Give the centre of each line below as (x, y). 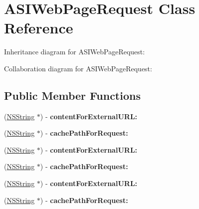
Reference (39, 28)
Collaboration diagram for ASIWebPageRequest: (78, 68)
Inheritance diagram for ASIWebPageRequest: (75, 52)
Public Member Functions (72, 95)
